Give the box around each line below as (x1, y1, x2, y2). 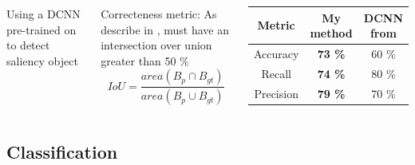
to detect (6, 37, 50, 53)
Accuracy (253, 45, 299, 61)
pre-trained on (6, 21, 77, 37)
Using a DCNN (6, 6, 81, 22)
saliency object (6, 52, 78, 69)
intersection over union (101, 37, 212, 53)
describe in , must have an (101, 21, 230, 37)
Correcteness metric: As (101, 6, 217, 22)
